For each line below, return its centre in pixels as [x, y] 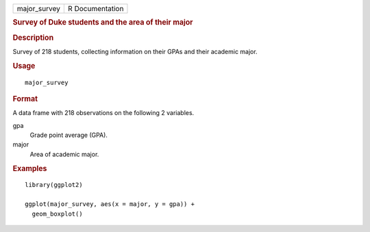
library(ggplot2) [54, 185]
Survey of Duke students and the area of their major [103, 23]
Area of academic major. [64, 154]
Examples [30, 168]
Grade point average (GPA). [69, 135]
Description [33, 38]
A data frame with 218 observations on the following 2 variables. [103, 113]
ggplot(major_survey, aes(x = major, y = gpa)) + [110, 204]
